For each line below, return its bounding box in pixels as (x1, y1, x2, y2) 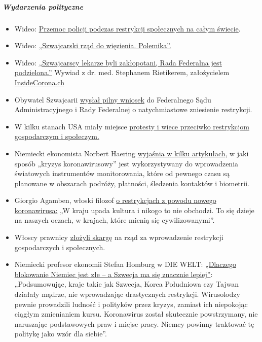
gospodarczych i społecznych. (14, 242, 105, 252)
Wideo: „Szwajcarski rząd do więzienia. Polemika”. (14, 40, 171, 51)
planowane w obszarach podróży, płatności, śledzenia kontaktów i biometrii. (14, 178, 249, 188)
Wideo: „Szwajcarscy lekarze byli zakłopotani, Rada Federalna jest (14, 57, 222, 67)
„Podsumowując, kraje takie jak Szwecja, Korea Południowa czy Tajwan (14, 279, 239, 289)
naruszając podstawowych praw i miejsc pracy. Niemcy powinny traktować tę (14, 318, 254, 329)
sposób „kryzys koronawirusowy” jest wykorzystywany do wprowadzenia (14, 158, 239, 168)
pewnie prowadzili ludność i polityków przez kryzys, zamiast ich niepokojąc (14, 298, 248, 309)
